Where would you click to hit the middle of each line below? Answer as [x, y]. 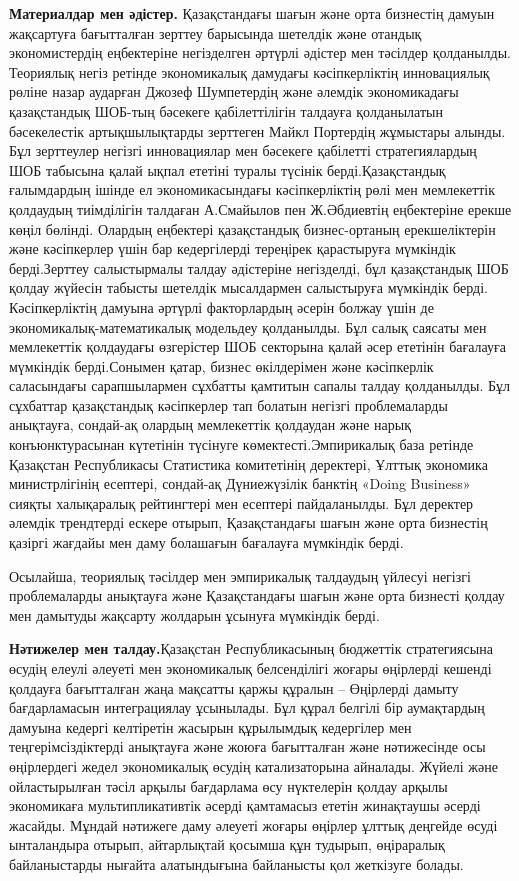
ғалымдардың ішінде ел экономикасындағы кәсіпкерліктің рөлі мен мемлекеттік [252, 189]
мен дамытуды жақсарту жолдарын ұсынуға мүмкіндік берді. [194, 614]
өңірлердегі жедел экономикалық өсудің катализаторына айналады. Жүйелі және [253, 765]
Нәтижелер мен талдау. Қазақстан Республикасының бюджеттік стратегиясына [251, 648]
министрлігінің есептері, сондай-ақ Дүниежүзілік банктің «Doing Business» [240, 483]
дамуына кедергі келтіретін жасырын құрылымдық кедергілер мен [210, 726]
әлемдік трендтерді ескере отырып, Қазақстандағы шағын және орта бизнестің [248, 522]
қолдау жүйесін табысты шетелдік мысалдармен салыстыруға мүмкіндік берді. [248, 287]
